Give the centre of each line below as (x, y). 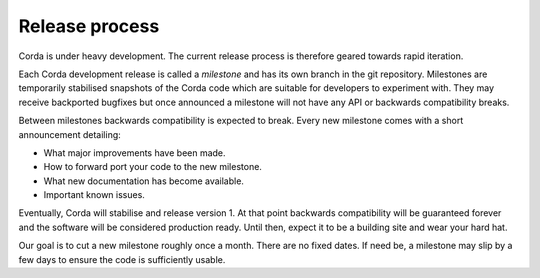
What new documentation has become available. (144, 181)
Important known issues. (94, 195)
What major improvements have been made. (134, 152)
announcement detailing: (70, 134)
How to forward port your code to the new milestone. (152, 167)
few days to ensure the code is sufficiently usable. (122, 259)
